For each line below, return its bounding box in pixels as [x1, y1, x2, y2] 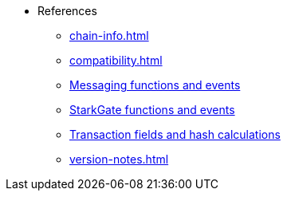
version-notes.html [69, 152, 169, 166]
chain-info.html [69, 29, 149, 42]
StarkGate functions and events [69, 103, 235, 116]
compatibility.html [69, 53, 163, 67]
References [37, 4, 97, 18]
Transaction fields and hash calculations [69, 128, 281, 141]
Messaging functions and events [69, 78, 241, 92]
